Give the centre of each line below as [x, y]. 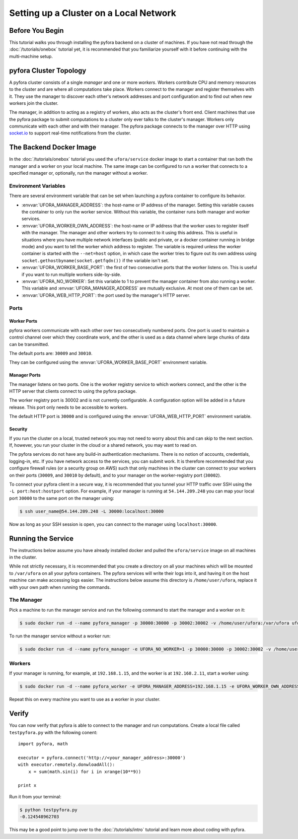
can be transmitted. [29, 344]
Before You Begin [37, 31]
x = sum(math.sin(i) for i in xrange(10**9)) [85, 771]
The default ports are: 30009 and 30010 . [51, 353]
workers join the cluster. [34, 103]
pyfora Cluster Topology [48, 70]
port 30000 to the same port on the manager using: [62, 498]
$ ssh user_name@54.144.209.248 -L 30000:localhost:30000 [92, 511]
